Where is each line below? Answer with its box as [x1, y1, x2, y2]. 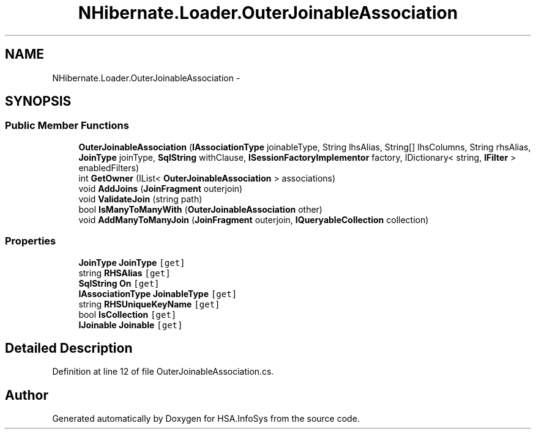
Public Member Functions [5, 119, 129, 132]
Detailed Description [5, 340, 133, 356]
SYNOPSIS [5, 94, 72, 109]
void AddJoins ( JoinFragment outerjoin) [78, 183, 243, 194]
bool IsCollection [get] [78, 309, 177, 320]
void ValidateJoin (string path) [78, 193, 203, 204]
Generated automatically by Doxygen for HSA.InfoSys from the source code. [52, 413, 360, 424]
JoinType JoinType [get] [78, 257, 185, 268]
